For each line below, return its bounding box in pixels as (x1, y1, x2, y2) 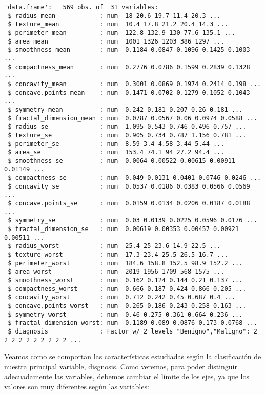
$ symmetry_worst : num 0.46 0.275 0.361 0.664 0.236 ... (8, 310, 243, 318)
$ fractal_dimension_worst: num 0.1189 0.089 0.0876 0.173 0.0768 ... (8, 319, 257, 327)
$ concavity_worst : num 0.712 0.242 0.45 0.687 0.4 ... (8, 294, 236, 301)
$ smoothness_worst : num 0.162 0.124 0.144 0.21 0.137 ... (8, 277, 243, 284)
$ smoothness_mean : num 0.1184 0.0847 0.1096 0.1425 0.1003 (8, 46, 250, 54)
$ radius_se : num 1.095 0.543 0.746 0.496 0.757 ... (8, 123, 247, 131)
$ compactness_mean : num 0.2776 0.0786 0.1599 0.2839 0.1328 (8, 63, 250, 71)
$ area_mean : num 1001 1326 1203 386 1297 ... (8, 37, 225, 45)
